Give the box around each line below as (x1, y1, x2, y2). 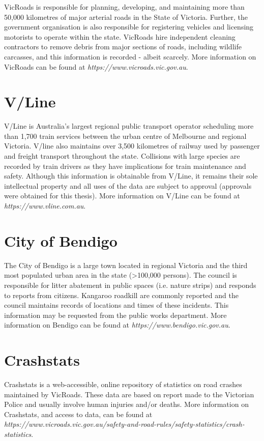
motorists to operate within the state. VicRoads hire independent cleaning (4, 31, 236, 42)
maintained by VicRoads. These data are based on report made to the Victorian (4, 389, 254, 399)
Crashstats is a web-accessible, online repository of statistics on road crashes (4, 379, 242, 390)
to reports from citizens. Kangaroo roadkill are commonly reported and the (4, 289, 239, 300)
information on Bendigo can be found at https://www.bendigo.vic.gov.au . (4, 319, 230, 330)
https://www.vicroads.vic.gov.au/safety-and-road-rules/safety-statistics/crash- (4, 419, 245, 429)
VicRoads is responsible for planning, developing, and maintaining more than (4, 2, 245, 12)
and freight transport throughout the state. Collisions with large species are (4, 151, 240, 161)
